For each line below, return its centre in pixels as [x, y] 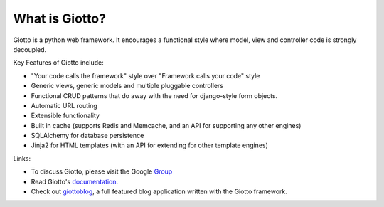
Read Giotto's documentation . [75, 181]
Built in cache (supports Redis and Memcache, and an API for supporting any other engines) [166, 125]
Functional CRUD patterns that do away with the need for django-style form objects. [154, 95]
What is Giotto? [60, 18]
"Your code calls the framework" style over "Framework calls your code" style [145, 75]
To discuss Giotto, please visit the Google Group [102, 171]
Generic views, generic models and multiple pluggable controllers [127, 86]
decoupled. [30, 49]
